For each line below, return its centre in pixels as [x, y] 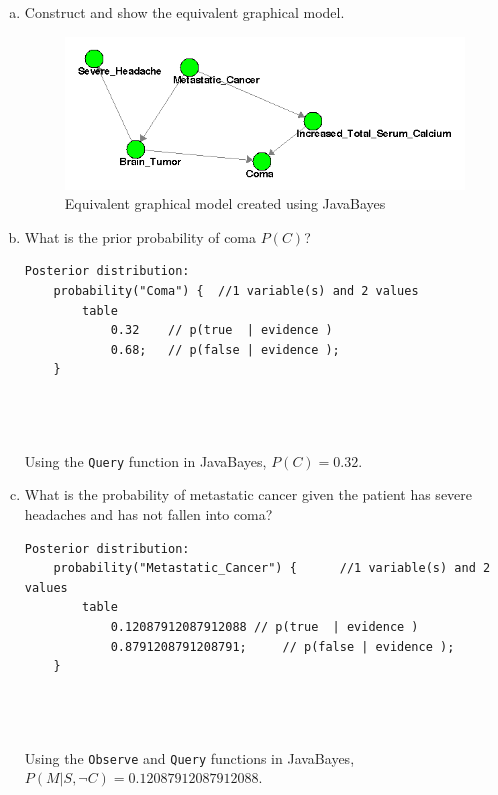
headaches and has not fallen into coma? [148, 514]
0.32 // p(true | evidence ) [221, 330]
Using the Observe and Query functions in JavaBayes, [189, 757]
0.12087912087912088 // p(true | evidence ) [264, 627]
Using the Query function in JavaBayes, [145, 460]
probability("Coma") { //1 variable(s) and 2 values [236, 291]
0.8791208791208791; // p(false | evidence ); [282, 646]
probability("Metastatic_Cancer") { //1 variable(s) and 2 [272, 568]
